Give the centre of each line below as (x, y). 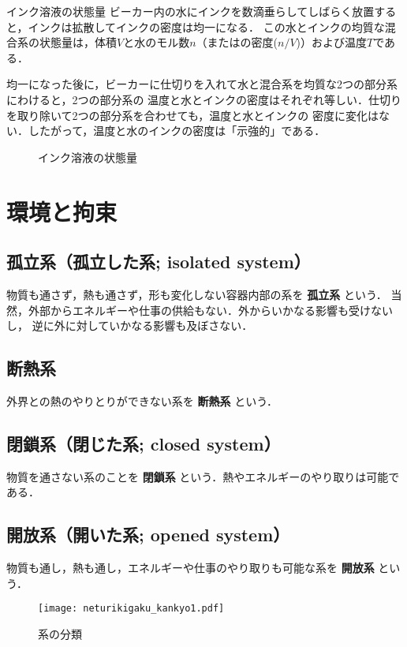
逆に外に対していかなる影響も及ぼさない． (142, 325)
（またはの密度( (237, 42)
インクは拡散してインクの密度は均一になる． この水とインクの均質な (206, 26)
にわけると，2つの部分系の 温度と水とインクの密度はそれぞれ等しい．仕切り (204, 99)
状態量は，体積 (78, 42)
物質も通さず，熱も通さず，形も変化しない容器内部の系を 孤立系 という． (197, 294)
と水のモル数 (157, 42)
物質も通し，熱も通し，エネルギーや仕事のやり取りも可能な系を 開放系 (190, 568)
